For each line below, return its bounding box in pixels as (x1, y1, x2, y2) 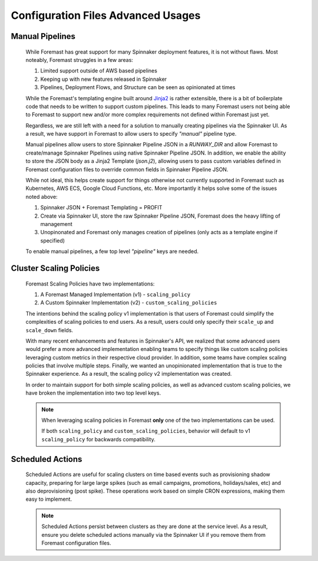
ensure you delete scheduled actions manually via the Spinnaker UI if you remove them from (41, 531, 266, 538)
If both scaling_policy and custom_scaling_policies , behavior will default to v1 (41, 428, 250, 435)
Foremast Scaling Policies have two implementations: (25, 280, 155, 287)
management (40, 220, 73, 227)
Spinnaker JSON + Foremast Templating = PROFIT (40, 204, 163, 211)
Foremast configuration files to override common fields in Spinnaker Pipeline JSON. (25, 166, 228, 173)
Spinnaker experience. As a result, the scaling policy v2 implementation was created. (25, 370, 232, 378)
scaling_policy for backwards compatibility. (41, 435, 155, 442)
